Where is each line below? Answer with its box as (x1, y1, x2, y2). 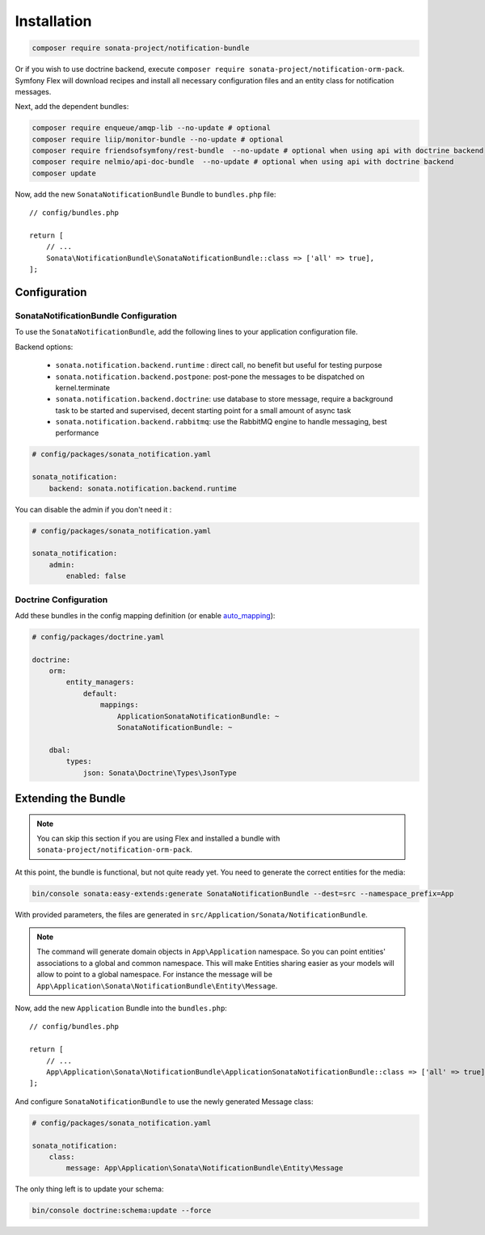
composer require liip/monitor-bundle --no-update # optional (32, 134, 284, 144)
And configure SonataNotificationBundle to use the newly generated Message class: (15, 1096, 314, 1106)
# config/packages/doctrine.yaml (32, 632, 165, 642)
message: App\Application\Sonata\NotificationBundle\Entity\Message (65, 1164, 344, 1173)
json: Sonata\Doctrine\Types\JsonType (82, 768, 238, 778)
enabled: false (65, 571, 127, 581)
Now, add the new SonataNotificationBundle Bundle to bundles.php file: (15, 189, 276, 199)
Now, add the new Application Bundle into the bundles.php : (15, 1003, 228, 1014)
